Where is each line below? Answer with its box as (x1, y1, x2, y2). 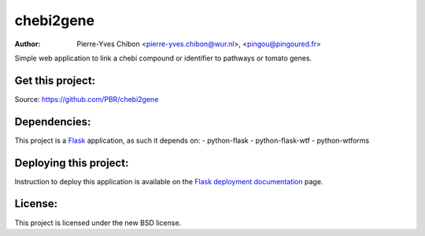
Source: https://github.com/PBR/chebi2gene (14, 94, 159, 103)
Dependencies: (14, 114, 91, 129)
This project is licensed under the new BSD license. (14, 218, 182, 227)
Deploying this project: (14, 156, 129, 169)
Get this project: (14, 74, 96, 87)
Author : (14, 39, 41, 49)
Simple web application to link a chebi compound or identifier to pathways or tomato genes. (14, 53, 312, 63)
